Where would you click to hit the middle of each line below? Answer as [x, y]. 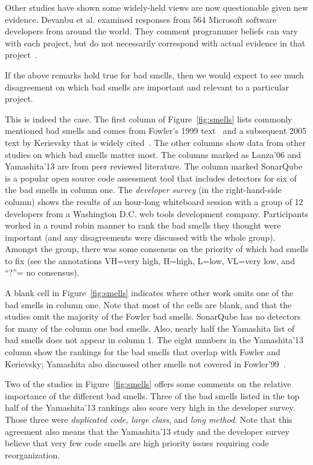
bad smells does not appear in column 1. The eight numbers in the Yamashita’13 [154, 340]
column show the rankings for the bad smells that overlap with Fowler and [143, 352]
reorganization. [33, 454]
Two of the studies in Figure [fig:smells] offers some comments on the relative [148, 384]
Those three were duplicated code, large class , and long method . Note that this [149, 419]
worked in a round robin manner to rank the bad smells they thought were [143, 225]
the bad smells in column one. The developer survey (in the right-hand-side [144, 190]
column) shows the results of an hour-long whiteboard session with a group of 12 [154, 201]
